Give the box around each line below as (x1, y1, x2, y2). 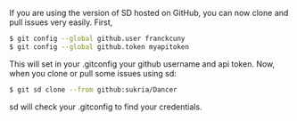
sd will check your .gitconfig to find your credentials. (9, 101, 202, 112)
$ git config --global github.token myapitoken (9, 42, 190, 52)
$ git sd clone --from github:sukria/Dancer (9, 85, 177, 94)
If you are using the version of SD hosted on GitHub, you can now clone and (9, 8, 289, 18)
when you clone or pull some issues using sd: (9, 68, 177, 78)
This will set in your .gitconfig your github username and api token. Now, (9, 58, 276, 69)
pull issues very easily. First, (9, 17, 113, 28)
